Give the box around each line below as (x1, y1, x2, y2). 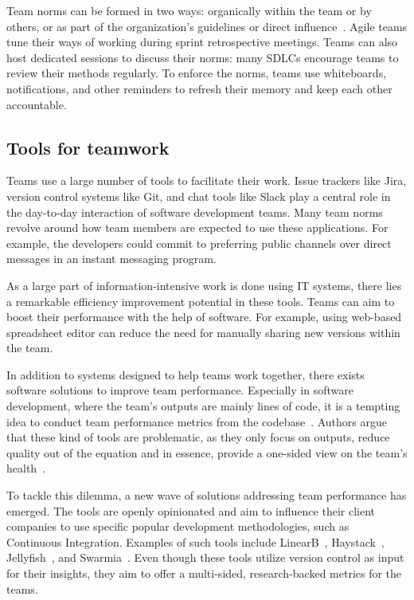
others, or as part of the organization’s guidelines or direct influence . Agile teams (6, 18, 408, 34)
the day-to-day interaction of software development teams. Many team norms (6, 203, 383, 220)
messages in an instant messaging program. (6, 250, 217, 267)
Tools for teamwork (6, 135, 170, 159)
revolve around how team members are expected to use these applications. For (6, 219, 389, 236)
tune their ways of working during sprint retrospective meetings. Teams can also (6, 33, 398, 50)
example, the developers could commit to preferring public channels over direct (6, 234, 392, 251)
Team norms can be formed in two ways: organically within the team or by (6, 2, 372, 18)
